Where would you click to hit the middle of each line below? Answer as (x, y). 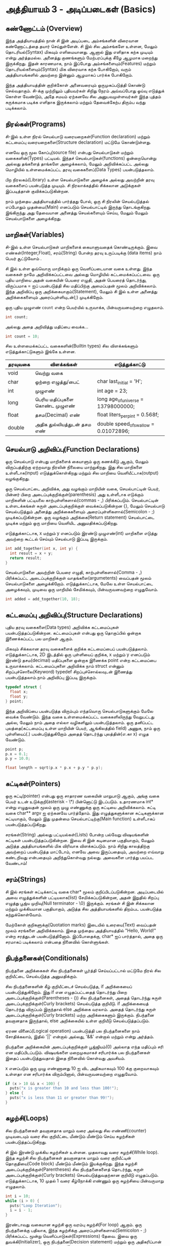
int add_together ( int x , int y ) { (42, 548)
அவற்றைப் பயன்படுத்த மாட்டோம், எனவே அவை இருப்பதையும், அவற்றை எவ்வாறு (84, 852)
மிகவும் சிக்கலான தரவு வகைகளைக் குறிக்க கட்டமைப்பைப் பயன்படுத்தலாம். (77, 649)
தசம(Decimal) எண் (57, 415)
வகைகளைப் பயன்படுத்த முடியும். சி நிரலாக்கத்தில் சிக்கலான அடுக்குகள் (73, 185)
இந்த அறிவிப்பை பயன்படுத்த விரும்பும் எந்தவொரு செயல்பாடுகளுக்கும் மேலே (79, 711)
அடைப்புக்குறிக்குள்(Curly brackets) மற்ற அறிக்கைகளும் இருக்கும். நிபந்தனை (80, 1015)
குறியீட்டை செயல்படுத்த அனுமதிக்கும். (41, 976)
